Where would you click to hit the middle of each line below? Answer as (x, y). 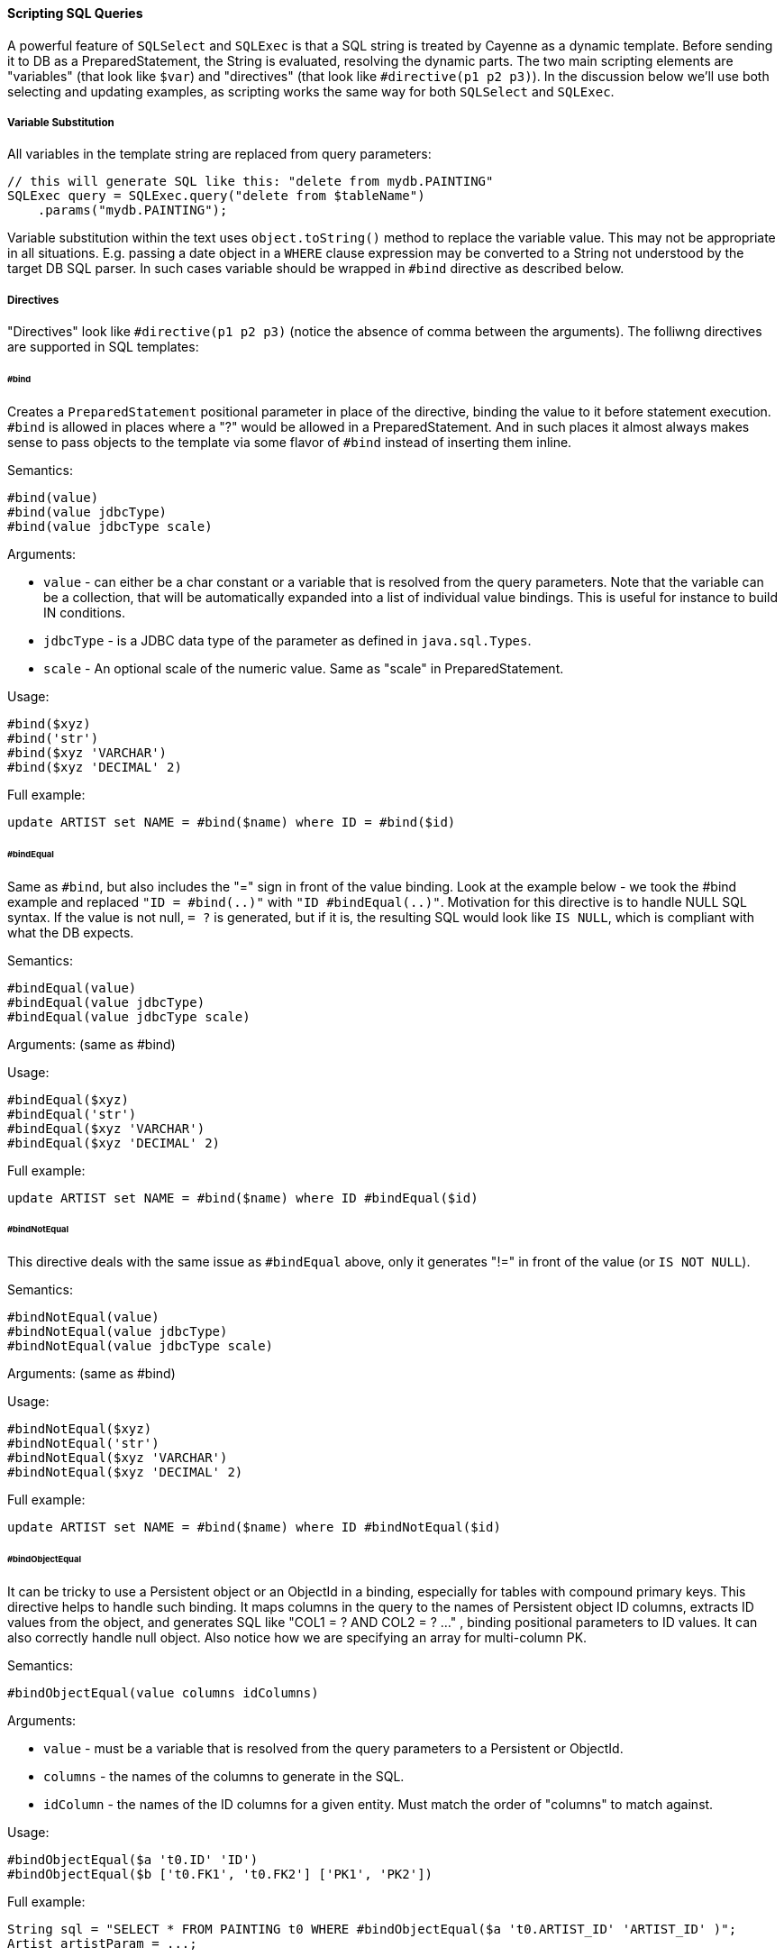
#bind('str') (53, 738)
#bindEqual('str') (72, 1114)
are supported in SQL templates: (103, 347)
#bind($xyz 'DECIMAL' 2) (95, 767)
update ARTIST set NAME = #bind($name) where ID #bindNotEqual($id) (254, 1527)
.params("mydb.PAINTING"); (132, 210)
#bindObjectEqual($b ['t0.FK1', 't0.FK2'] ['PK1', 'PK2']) (220, 1874)
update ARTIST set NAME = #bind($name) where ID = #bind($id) (232, 822)
